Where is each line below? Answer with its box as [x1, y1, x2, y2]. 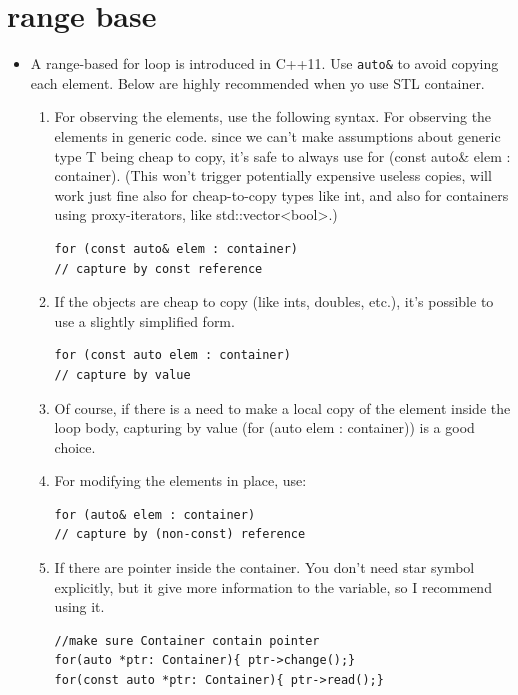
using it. [54, 596, 105, 617]
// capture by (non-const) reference [54, 527, 306, 542]
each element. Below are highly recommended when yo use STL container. [30, 72, 485, 93]
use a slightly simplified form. [54, 310, 235, 331]
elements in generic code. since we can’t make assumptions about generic [54, 125, 501, 146]
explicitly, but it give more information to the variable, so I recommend [54, 576, 492, 597]
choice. [54, 436, 96, 457]
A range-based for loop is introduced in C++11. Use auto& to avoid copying [30, 53, 499, 74]
